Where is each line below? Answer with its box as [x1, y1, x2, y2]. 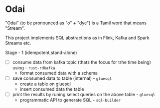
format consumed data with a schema [19, 70, 98, 76]
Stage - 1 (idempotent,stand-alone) [5, 50, 77, 55]
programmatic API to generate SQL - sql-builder [19, 97, 121, 103]
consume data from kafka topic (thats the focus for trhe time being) [12, 59, 151, 65]
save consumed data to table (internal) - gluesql [12, 75, 112, 81]
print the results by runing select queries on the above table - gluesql [12, 92, 156, 98]
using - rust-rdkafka [12, 65, 55, 70]
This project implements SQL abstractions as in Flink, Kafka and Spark [5, 35, 150, 41]
